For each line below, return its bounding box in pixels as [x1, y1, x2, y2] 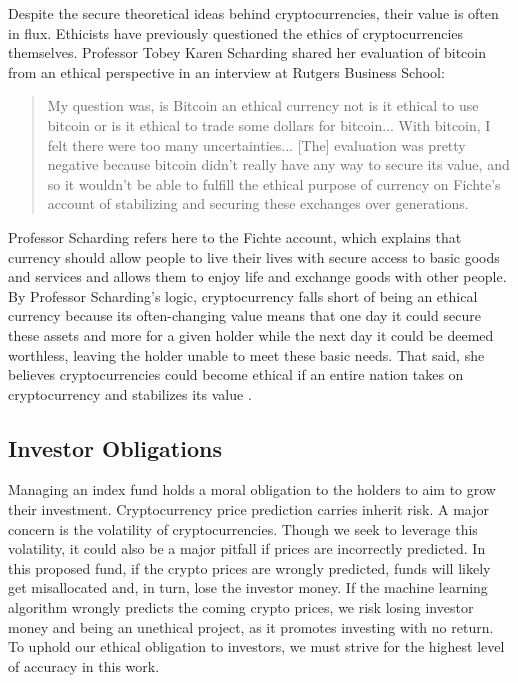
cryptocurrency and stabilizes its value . [8, 383, 252, 404]
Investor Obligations [8, 432, 222, 463]
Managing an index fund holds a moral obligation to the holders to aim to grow [8, 479, 496, 500]
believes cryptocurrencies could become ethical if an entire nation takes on [8, 364, 464, 385]
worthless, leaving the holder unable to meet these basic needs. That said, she [8, 344, 485, 365]
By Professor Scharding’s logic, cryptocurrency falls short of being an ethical [8, 285, 478, 306]
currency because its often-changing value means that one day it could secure [8, 305, 481, 326]
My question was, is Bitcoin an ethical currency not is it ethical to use [47, 95, 479, 116]
